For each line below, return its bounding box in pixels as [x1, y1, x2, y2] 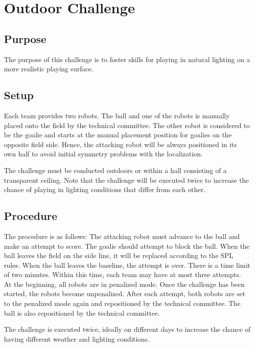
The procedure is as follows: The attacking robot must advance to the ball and [4, 231, 240, 241]
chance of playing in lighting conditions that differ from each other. [4, 184, 206, 195]
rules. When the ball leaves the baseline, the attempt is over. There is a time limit [4, 260, 251, 270]
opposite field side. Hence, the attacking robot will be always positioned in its [4, 139, 237, 149]
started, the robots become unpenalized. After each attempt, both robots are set [4, 288, 245, 299]
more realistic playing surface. [4, 64, 93, 74]
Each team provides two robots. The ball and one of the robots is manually [4, 110, 230, 120]
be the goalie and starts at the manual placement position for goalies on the [4, 130, 232, 140]
